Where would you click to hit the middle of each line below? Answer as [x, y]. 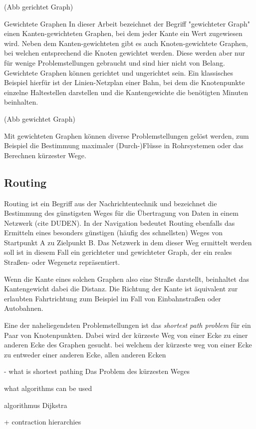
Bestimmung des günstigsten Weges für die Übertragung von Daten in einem [121, 213]
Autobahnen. [24, 308]
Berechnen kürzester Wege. [45, 155]
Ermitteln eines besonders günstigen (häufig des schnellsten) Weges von [113, 233]
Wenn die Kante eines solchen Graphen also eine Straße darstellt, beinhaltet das [127, 279]
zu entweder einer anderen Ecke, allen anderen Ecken [85, 354]
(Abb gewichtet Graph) [40, 118]
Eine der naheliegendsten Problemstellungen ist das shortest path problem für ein [128, 325]
